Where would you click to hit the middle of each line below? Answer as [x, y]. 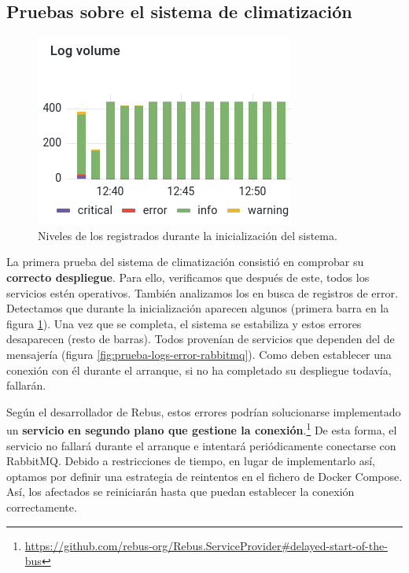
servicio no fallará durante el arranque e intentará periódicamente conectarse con [201, 445]
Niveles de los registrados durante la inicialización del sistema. [188, 235]
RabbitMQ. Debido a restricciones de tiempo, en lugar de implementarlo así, [191, 461]
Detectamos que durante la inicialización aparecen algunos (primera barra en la [198, 308]
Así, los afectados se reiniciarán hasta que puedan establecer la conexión [181, 492]
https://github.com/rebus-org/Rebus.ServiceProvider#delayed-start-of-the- [206, 545]
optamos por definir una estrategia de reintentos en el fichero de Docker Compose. [204, 476]
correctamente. [42, 506]
